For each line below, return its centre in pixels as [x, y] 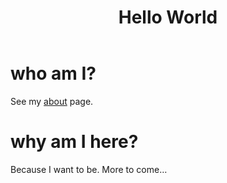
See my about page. [52, 101]
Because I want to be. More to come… [89, 169]
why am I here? [74, 142]
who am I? [53, 73]
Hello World [168, 17]
